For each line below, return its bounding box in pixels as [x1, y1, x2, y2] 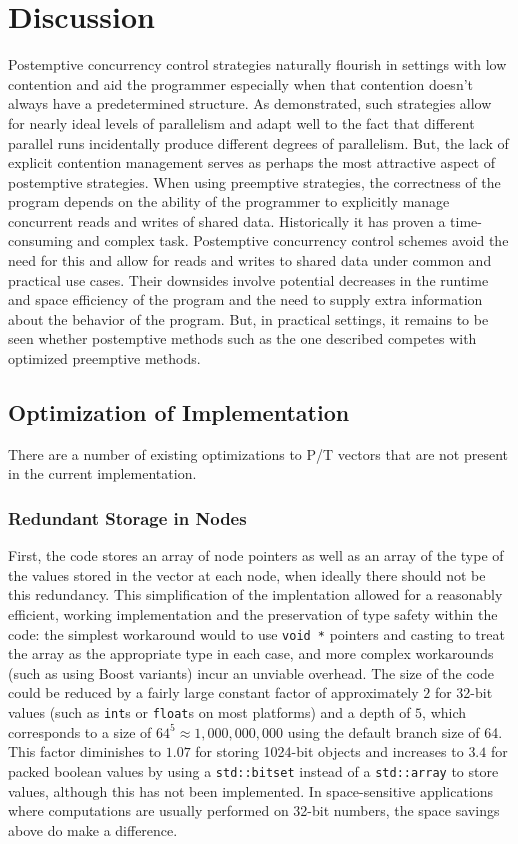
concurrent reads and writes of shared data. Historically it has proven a [8, 210, 446, 231]
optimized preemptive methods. [8, 348, 201, 369]
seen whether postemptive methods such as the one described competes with [8, 328, 477, 349]
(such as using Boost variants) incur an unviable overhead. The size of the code [8, 662, 495, 683]
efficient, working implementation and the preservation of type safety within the [8, 604, 498, 625]
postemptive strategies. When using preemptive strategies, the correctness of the [8, 171, 501, 192]
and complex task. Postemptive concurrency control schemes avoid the [77, 230, 509, 251]
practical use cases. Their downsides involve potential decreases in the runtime [8, 269, 489, 290]
